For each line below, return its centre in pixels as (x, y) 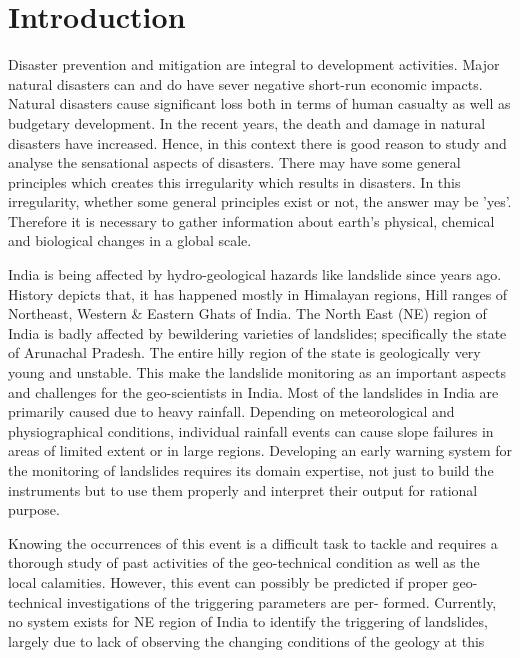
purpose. (34, 509)
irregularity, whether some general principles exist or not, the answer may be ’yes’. (260, 201)
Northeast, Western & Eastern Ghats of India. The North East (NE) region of (247, 313)
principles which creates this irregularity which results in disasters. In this (234, 181)
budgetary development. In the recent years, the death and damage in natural (247, 122)
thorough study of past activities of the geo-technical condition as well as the (244, 562)
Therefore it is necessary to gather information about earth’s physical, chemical (251, 220)
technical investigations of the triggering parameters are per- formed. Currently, (252, 601)
